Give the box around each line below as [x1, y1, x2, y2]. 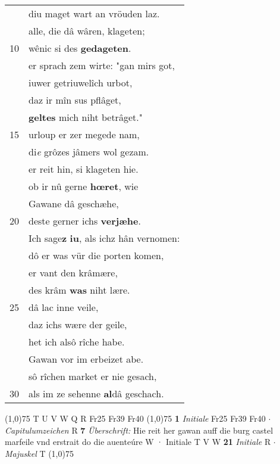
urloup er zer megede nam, [29, 127, 140, 141]
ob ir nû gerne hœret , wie [29, 179, 139, 193]
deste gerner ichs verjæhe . [29, 214, 141, 228]
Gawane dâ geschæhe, [29, 197, 119, 210]
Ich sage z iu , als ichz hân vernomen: [29, 231, 180, 245]
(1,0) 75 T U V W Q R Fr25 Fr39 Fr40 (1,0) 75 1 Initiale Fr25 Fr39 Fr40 [5, 412, 266, 424]
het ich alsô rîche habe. [29, 335, 125, 348]
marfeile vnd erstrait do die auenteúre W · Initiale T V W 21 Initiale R [5, 435, 271, 448]
